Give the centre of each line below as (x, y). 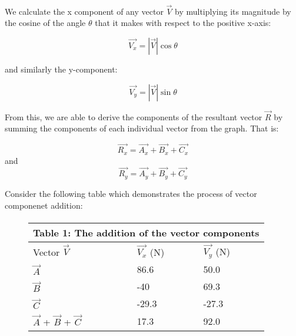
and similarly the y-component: (61, 69)
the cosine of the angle (45, 23)
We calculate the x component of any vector (84, 11)
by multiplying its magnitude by (233, 11)
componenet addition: (44, 205)
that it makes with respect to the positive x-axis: (183, 23)
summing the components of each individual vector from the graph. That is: (142, 128)
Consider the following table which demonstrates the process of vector (131, 193)
